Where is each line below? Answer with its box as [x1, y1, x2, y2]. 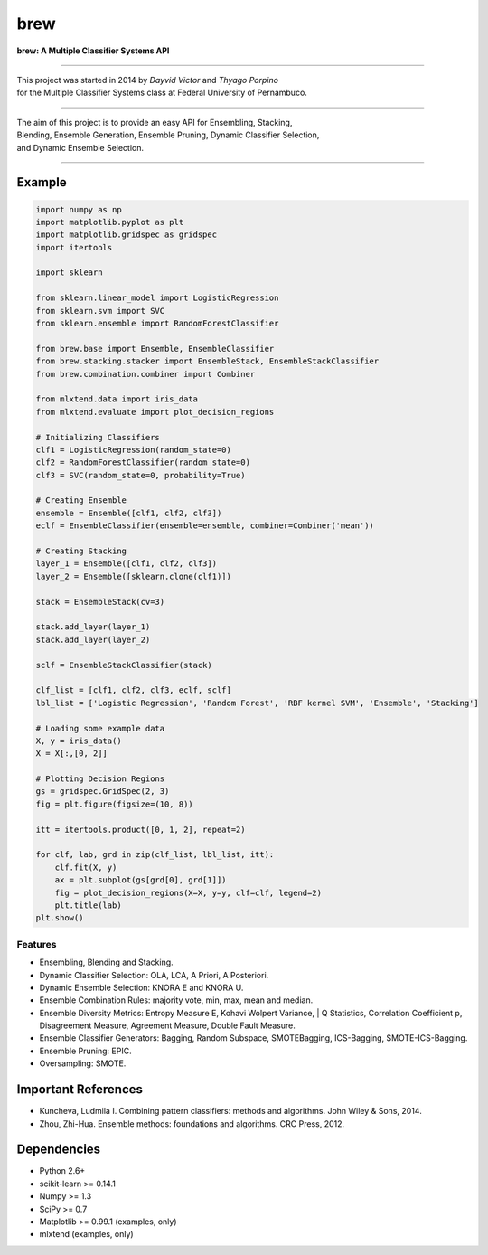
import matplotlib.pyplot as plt [35, 217, 184, 227]
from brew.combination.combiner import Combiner [35, 369, 256, 379]
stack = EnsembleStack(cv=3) [35, 597, 165, 607]
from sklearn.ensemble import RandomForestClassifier [35, 318, 279, 329]
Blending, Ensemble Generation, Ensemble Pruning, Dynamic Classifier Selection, [16, 129, 320, 140]
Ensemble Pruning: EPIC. [39, 1045, 132, 1056]
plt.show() [35, 913, 84, 923]
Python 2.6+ [39, 1165, 86, 1176]
